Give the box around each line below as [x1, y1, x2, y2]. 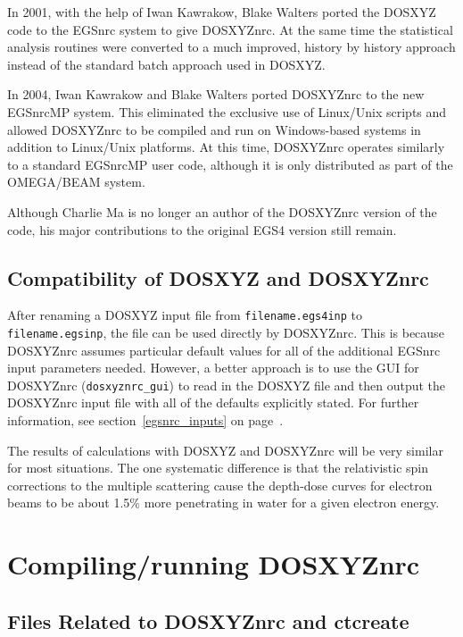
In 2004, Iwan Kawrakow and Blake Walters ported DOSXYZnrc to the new [7, 85, 425, 104]
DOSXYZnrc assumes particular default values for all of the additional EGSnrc [7, 340, 441, 359]
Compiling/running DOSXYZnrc [7, 546, 420, 583]
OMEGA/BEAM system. [7, 172, 145, 191]
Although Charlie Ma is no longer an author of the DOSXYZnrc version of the [7, 202, 437, 221]
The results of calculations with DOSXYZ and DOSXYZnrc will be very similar [7, 440, 443, 459]
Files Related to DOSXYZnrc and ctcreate [7, 607, 409, 634]
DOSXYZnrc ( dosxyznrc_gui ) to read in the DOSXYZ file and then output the [7, 375, 446, 394]
